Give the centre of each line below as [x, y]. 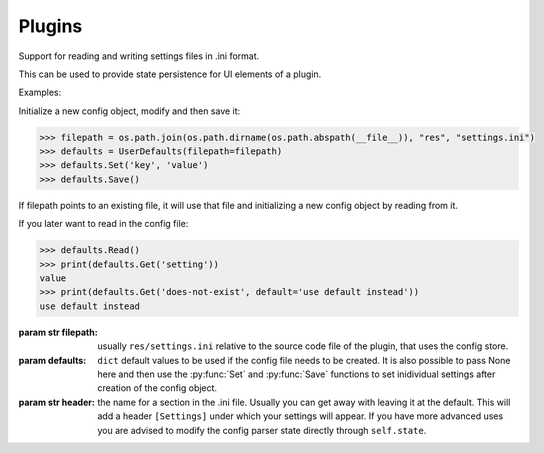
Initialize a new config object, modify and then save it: [129, 111]
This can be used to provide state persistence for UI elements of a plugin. [170, 74]
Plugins [50, 26]
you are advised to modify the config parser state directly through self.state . [262, 430]
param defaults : [52, 360]
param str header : [56, 402]
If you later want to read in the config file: [103, 224]
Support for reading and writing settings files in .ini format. [139, 56]
